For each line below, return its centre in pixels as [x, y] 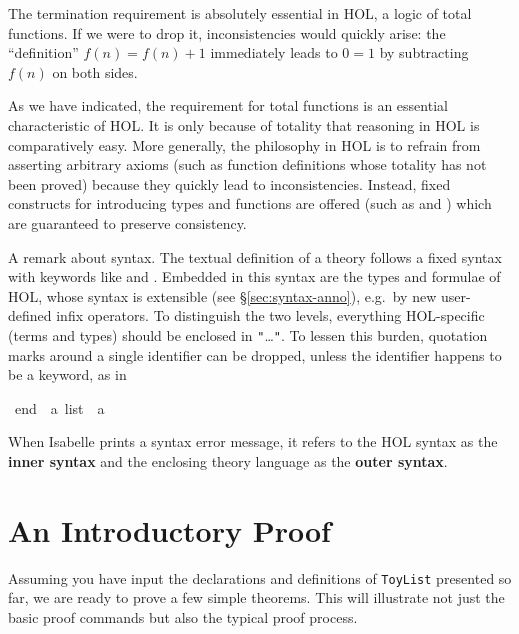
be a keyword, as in [67, 374]
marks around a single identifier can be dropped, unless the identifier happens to [255, 354]
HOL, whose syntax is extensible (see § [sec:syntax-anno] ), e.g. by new [222, 295]
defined [30, 315]
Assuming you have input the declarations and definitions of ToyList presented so [260, 577]
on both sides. [95, 71]
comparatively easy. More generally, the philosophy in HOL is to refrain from [244, 144]
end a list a [59, 407]
